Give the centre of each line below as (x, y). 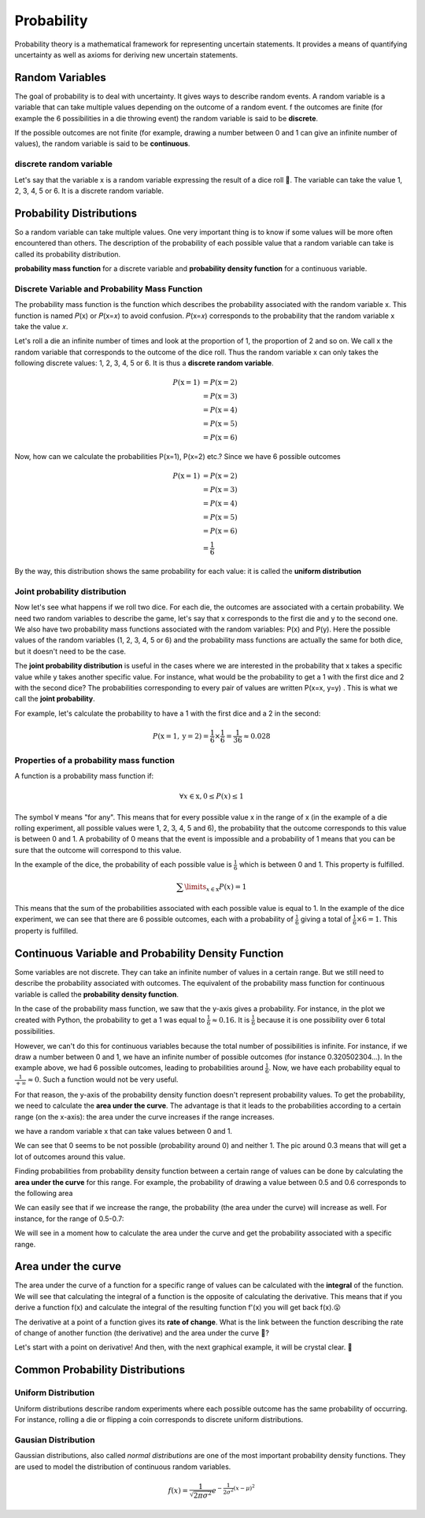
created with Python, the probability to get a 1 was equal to (110, 1020)
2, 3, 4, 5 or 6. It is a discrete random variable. (89, 191)
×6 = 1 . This (377, 919)
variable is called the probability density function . (96, 994)
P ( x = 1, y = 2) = (181, 736)
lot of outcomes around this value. (70, 1157)
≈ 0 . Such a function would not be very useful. (103, 1079)
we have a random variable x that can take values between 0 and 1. (123, 1131)
